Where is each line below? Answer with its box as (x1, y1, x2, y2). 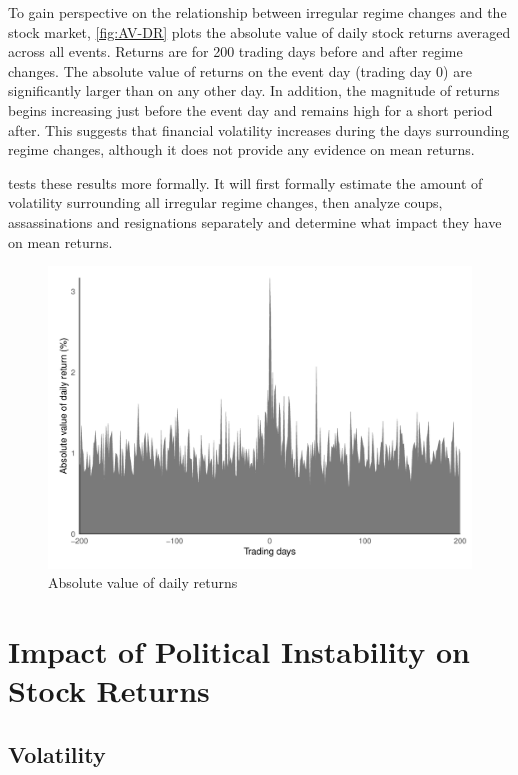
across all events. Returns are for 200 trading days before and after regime (8, 41, 463, 62)
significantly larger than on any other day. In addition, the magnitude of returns (8, 80, 500, 101)
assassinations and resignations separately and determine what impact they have (8, 211, 502, 232)
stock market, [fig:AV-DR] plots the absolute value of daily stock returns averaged (8, 21, 511, 42)
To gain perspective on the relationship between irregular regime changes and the (8, 2, 507, 22)
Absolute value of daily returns (48, 572, 238, 593)
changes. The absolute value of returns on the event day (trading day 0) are (8, 60, 472, 81)
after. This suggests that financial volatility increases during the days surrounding (8, 119, 510, 140)
